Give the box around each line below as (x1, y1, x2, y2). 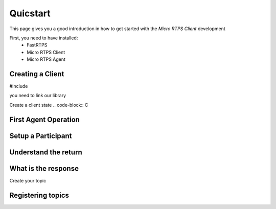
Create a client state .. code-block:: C (9, 102, 88, 108)
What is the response (9, 164, 79, 173)
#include (9, 83, 28, 89)
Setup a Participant (9, 131, 72, 140)
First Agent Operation (9, 115, 80, 124)
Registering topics (9, 191, 69, 199)
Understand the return (9, 148, 83, 156)
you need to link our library (9, 92, 66, 99)
